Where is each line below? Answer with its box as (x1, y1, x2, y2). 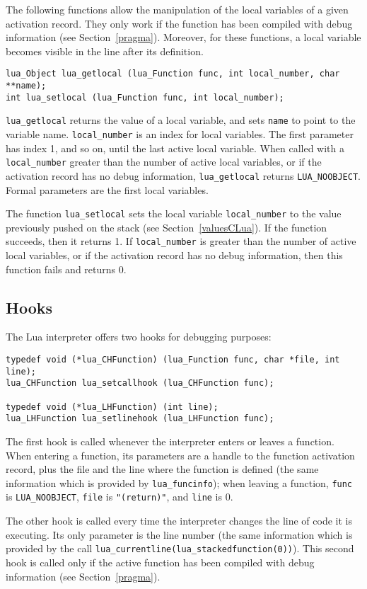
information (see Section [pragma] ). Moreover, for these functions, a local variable (6, 30, 361, 45)
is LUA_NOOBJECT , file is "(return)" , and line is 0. (6, 489, 233, 504)
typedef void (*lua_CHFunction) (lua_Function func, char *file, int (6, 355, 340, 365)
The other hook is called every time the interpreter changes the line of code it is (6, 513, 352, 528)
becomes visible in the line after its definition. (6, 43, 204, 58)
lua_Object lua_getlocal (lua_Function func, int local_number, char (6, 69, 340, 79)
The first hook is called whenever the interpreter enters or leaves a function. (6, 433, 334, 448)
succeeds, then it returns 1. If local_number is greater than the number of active (6, 234, 356, 248)
